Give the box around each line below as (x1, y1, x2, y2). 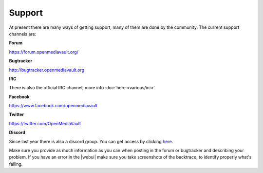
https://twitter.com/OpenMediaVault (9, 120, 81, 126)
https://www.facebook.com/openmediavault (9, 103, 98, 109)
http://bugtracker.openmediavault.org (9, 67, 85, 73)
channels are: (9, 31, 37, 37)
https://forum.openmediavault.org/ (9, 49, 79, 55)
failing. (9, 161, 23, 167)
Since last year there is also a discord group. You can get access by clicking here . (9, 138, 173, 144)
